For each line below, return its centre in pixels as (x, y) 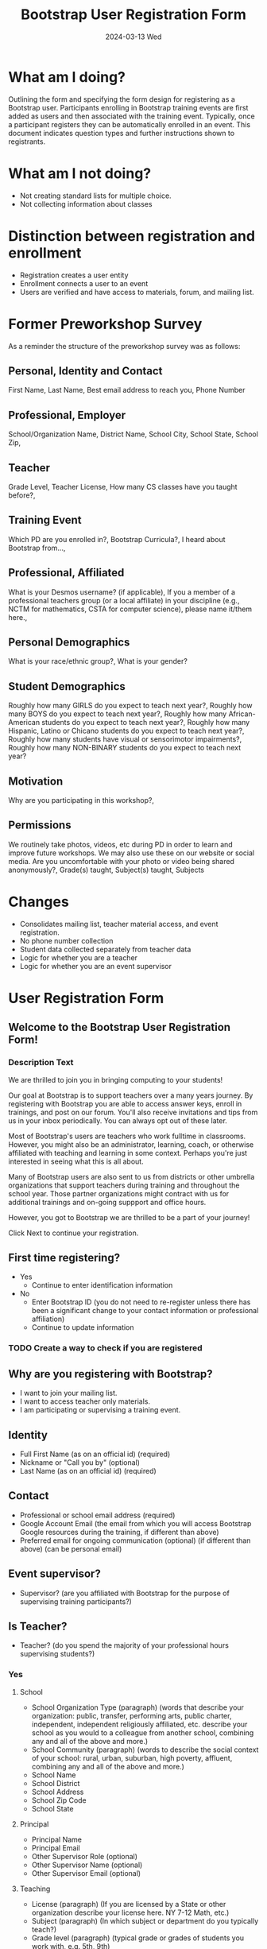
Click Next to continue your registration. (74, 1233)
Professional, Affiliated (66, 573)
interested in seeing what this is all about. (76, 1161)
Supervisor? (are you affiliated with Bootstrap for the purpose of (125, 1593)
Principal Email (56, 1848)
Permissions (40, 825)
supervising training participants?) (76, 1601)
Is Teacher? (38, 1626)
